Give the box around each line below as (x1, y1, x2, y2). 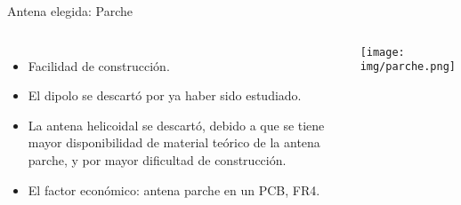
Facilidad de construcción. (28, 56, 170, 75)
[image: (360, 45, 405, 59)
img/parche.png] (360, 60, 457, 74)
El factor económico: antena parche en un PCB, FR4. (28, 180, 320, 199)
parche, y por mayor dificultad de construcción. (28, 150, 287, 169)
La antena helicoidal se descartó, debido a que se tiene (28, 115, 325, 134)
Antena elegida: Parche (7, 2, 133, 20)
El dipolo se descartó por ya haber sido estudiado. (28, 86, 302, 105)
